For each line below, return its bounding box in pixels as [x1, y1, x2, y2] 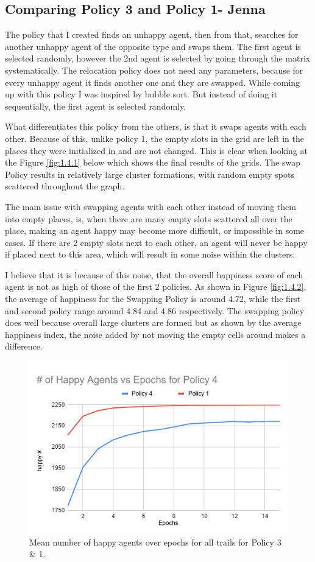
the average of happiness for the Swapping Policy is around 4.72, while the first [5, 292, 301, 305]
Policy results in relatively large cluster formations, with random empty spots [5, 167, 294, 180]
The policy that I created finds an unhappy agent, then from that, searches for [5, 28, 299, 41]
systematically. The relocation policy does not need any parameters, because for [5, 63, 303, 76]
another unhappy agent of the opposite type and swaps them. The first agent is [5, 40, 301, 52]
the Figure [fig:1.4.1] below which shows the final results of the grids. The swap [5, 156, 300, 169]
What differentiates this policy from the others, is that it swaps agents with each [5, 120, 306, 133]
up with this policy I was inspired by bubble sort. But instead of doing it [5, 88, 278, 100]
